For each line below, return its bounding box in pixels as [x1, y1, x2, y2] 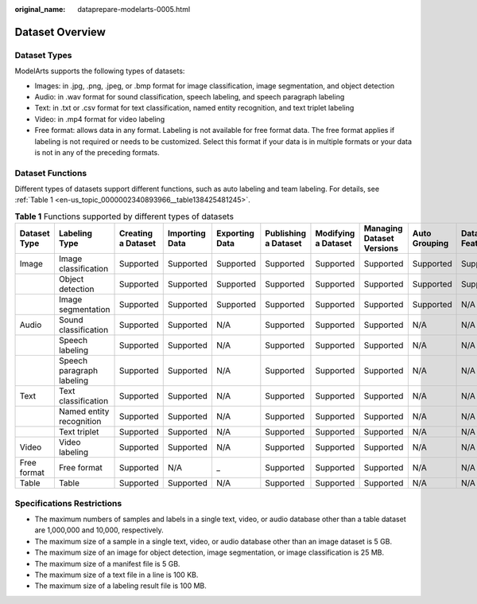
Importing [167, 228, 206, 239]
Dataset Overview [14, 25, 107, 39]
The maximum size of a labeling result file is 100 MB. [34, 581, 207, 590]
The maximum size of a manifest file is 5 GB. [34, 559, 180, 568]
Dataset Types [14, 49, 72, 60]
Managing [363, 223, 403, 234]
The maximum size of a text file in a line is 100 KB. [34, 570, 199, 579]
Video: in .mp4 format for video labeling [34, 114, 165, 123]
